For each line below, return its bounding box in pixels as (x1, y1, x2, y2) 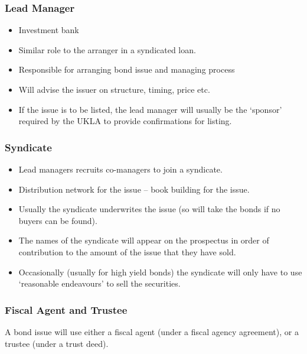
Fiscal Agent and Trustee (5, 302, 128, 317)
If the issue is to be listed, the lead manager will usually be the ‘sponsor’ (18, 103, 282, 115)
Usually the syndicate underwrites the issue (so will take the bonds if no (18, 203, 280, 215)
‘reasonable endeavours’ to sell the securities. (18, 277, 181, 290)
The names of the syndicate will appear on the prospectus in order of (18, 234, 269, 246)
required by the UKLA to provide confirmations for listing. (18, 115, 232, 127)
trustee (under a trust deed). (5, 337, 109, 349)
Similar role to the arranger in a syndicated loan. (18, 43, 196, 56)
